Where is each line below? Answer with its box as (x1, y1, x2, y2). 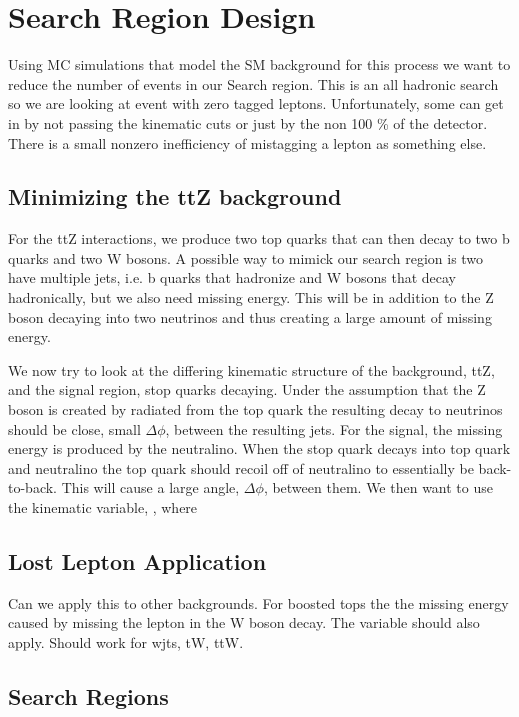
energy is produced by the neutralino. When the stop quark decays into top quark (8, 438, 511, 459)
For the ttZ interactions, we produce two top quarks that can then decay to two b (8, 228, 510, 249)
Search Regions (8, 680, 169, 711)
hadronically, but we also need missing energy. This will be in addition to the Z (8, 287, 494, 308)
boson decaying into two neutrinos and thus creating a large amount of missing (8, 306, 492, 327)
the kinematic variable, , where (8, 497, 198, 518)
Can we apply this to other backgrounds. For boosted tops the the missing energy (8, 592, 509, 613)
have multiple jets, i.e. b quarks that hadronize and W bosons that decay (8, 267, 457, 288)
